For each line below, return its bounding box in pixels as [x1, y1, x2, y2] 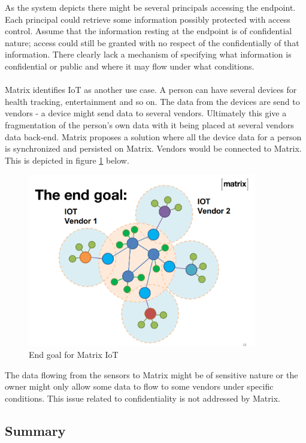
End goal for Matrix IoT [29, 348, 119, 361]
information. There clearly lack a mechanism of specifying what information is [5, 48, 292, 61]
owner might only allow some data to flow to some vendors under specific [5, 380, 274, 393]
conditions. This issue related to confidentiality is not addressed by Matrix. [5, 391, 280, 404]
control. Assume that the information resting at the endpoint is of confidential [5, 25, 292, 37]
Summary [5, 421, 66, 439]
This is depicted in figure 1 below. [5, 153, 129, 166]
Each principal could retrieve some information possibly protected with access [5, 13, 290, 25]
